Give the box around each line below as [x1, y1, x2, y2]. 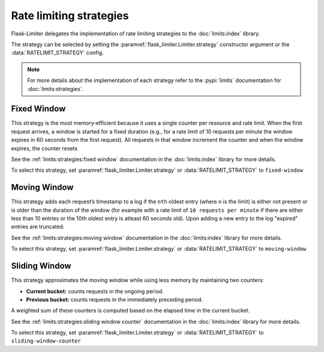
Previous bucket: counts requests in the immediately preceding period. [26, 296, 203, 303]
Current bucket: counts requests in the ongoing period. [26, 287, 164, 295]
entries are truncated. [11, 223, 65, 230]
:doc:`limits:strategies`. [27, 85, 84, 92]
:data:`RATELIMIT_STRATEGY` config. [11, 49, 104, 56]
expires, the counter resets [11, 144, 78, 152]
